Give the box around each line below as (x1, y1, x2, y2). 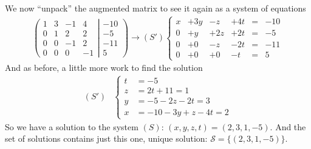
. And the (270, 120, 306, 133)
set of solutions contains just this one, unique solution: (5, 132, 208, 145)
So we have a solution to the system (5, 120, 138, 133)
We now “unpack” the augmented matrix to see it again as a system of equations (5, 2, 306, 14)
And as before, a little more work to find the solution (5, 61, 203, 74)
